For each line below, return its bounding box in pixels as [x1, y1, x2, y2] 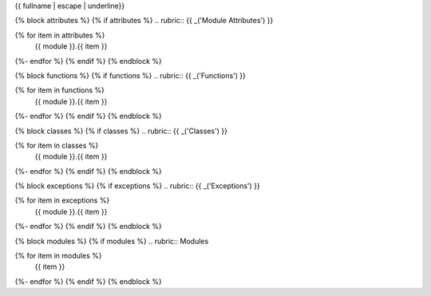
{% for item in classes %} [14, 140, 99, 150]
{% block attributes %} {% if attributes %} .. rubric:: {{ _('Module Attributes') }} [14, 16, 274, 26]
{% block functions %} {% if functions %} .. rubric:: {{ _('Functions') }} [14, 70, 247, 80]
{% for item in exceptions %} [14, 195, 110, 205]
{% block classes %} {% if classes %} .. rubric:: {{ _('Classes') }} [14, 126, 227, 136]
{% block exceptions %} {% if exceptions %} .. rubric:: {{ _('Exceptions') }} [14, 181, 261, 191]
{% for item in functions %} [14, 85, 105, 95]
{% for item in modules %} [14, 251, 102, 261]
